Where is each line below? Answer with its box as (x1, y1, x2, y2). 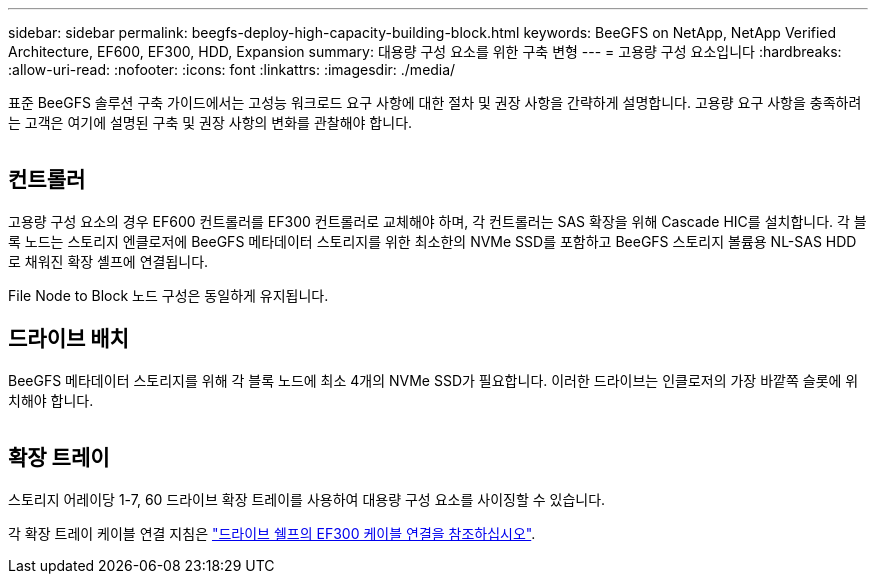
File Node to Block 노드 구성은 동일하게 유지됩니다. (8, 286, 329, 304)
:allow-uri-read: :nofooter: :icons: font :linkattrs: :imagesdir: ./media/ (8, 61, 456, 78)
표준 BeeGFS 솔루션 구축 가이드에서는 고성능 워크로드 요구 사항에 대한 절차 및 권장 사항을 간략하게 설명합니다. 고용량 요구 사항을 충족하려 (8, 94, 862, 111)
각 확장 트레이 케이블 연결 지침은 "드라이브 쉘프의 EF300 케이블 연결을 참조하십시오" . (8, 524, 536, 542)
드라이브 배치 (8, 326, 129, 352)
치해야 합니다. (8, 391, 94, 409)
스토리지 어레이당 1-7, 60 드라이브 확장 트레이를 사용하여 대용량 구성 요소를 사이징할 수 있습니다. (8, 490, 606, 508)
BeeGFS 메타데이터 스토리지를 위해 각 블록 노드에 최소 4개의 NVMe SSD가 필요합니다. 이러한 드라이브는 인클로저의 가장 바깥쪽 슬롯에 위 (8, 371, 859, 389)
